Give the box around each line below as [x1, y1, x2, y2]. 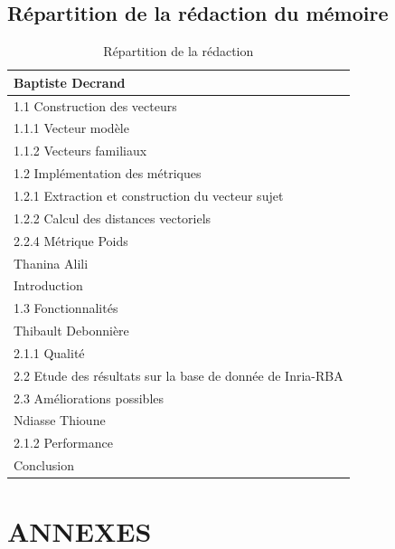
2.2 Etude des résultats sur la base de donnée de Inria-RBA [14, 365, 343, 384]
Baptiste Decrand [14, 72, 126, 91]
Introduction [14, 276, 83, 295]
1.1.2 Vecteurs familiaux [14, 141, 147, 160]
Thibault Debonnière [14, 321, 129, 340]
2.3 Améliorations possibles [14, 388, 165, 407]
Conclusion [14, 456, 74, 475]
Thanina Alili [14, 253, 89, 272]
